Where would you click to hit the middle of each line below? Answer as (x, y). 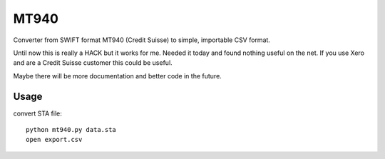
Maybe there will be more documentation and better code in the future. (118, 76)
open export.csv (54, 140)
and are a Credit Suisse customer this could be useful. (93, 63)
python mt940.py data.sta (71, 130)
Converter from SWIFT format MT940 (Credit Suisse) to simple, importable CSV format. (142, 40)
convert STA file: (37, 113)
